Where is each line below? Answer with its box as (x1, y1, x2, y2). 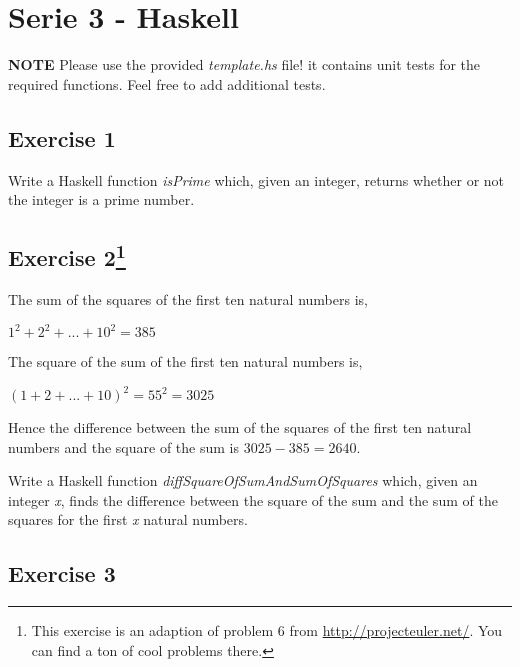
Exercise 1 (8, 122, 116, 153)
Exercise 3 (8, 558, 116, 589)
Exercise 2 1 (8, 238, 126, 273)
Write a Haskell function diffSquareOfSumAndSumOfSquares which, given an (8, 470, 478, 491)
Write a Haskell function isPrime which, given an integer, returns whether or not (8, 169, 505, 190)
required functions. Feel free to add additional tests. (8, 73, 326, 94)
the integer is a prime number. (8, 189, 195, 210)
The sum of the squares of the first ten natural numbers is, (8, 288, 368, 309)
